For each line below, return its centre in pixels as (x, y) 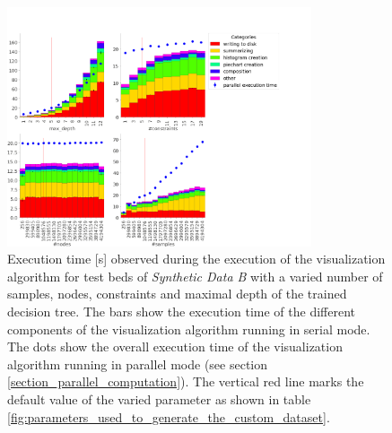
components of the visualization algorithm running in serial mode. (189, 329)
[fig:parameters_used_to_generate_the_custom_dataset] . (169, 416)
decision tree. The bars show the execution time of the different (182, 312)
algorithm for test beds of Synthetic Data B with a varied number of (195, 276)
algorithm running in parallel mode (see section (138, 364)
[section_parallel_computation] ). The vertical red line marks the (186, 381)
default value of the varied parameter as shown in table (159, 398)
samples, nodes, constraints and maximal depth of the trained (177, 294)
